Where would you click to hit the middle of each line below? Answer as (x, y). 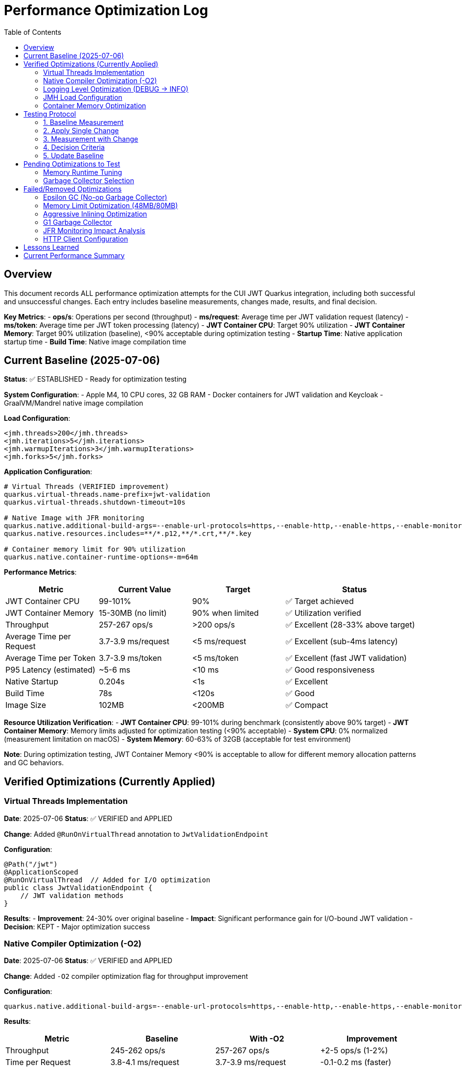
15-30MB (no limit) (133, 613)
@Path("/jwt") (31, 864)
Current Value (145, 590)
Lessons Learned (51, 247)
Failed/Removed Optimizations (73, 189)
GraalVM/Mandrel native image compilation (74, 403)
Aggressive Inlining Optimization (95, 214)
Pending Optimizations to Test (72, 164)
